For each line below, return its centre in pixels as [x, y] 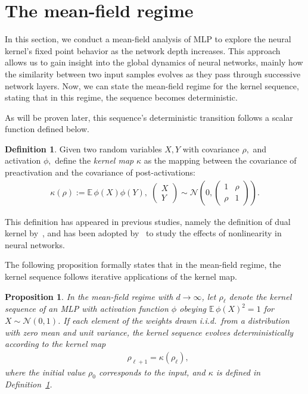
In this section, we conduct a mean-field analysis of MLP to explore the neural [148, 39]
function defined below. [47, 129]
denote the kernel [260, 296]
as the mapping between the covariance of [220, 160]
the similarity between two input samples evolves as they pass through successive [153, 74]
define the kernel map [94, 160]
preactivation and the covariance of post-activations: [100, 172]
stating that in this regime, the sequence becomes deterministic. [121, 97]
